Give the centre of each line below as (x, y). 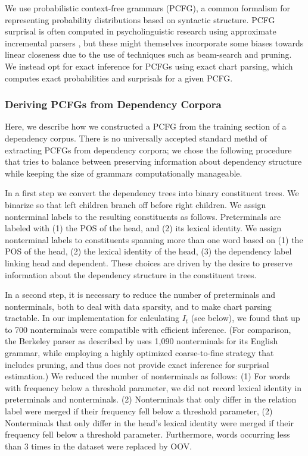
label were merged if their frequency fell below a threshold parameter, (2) (139, 411)
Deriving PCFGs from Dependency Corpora (113, 104)
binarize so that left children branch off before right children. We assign (136, 204)
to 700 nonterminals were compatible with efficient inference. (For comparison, (148, 329)
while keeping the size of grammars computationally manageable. (124, 173)
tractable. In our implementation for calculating (92, 318)
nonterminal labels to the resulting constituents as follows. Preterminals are (143, 216)
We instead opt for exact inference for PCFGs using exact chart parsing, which (149, 66)
